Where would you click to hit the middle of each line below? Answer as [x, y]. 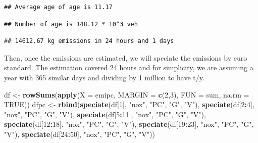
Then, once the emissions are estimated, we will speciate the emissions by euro [126, 57]
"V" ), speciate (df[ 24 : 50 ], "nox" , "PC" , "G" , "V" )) [80, 134]
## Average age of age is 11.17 [58, 7]
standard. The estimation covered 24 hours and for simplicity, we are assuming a [129, 67]
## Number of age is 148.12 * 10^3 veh [71, 24]
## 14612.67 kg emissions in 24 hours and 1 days [89, 41]
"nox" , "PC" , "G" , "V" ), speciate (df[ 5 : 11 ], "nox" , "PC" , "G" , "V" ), [105, 114]
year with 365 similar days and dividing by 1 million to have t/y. [104, 77]
